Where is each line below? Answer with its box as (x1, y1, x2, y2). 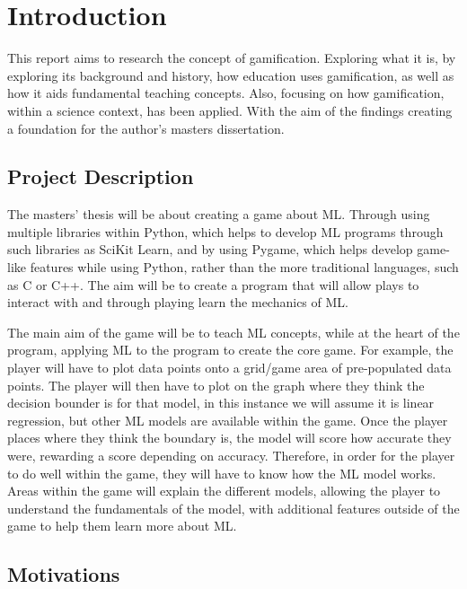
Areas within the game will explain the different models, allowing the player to (7, 481, 441, 500)
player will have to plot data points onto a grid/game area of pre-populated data (7, 358, 452, 377)
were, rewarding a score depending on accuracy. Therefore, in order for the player (7, 446, 455, 465)
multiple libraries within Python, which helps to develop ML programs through (7, 222, 444, 241)
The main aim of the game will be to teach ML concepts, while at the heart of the (7, 322, 460, 341)
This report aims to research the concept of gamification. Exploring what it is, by (7, 48, 456, 67)
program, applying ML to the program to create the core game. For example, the (7, 340, 454, 359)
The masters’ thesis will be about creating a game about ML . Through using (7, 205, 430, 224)
